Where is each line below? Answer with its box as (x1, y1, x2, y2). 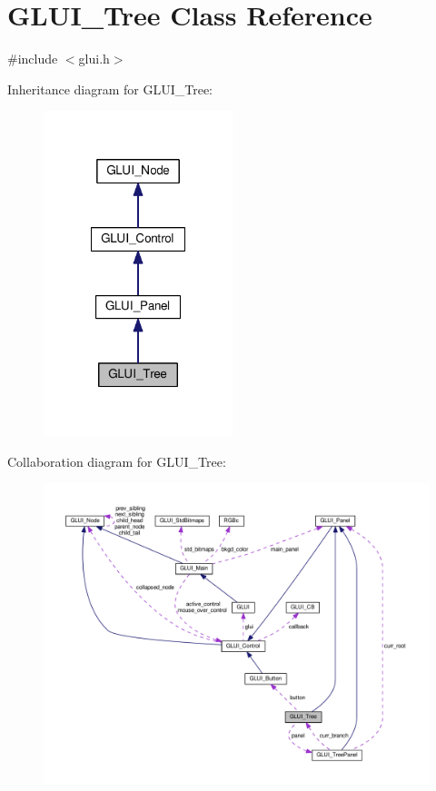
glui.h (78, 49, 110, 68)
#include (7, 49, 58, 68)
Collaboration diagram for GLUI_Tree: (7, 451, 226, 470)
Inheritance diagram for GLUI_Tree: (7, 79, 213, 98)
